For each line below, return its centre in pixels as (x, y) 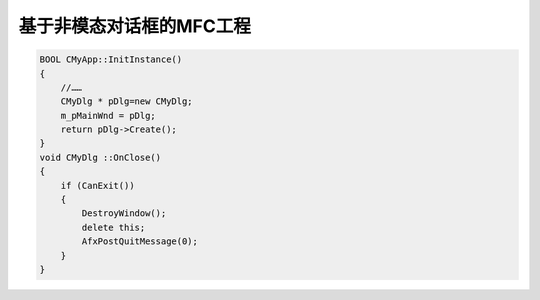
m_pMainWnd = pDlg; (108, 115)
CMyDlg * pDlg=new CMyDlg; (127, 101)
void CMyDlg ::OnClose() (100, 157)
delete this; (113, 227)
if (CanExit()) (97, 185)
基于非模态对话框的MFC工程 (135, 26)
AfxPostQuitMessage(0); (140, 241)
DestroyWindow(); (124, 213)
